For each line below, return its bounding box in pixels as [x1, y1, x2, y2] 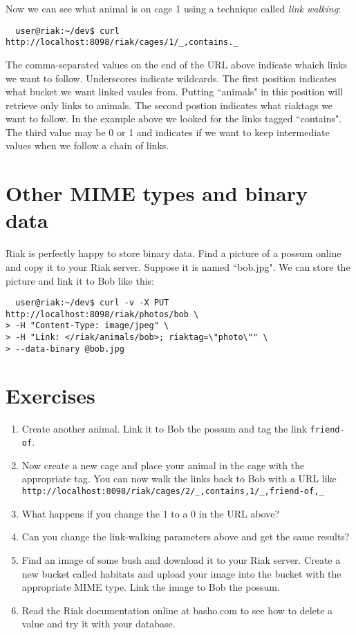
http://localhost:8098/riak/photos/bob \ [6, 309, 199, 319]
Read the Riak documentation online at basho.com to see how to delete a [21, 603, 333, 617]
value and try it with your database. [21, 616, 176, 631]
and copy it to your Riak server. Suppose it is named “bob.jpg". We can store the [6, 259, 350, 274]
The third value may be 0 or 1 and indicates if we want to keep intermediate [6, 124, 330, 139]
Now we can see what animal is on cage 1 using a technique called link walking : [6, 1, 341, 15]
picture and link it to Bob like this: [6, 273, 154, 287]
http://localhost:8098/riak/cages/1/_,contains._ [6, 37, 238, 48]
